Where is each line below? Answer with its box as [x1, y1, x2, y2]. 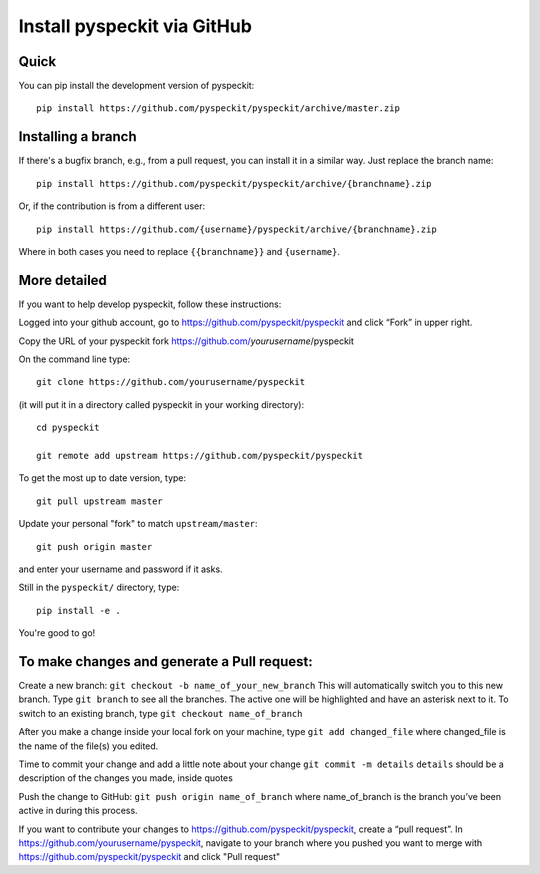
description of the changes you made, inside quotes [18, 772, 234, 784]
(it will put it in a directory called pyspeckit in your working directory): [18, 398, 305, 410]
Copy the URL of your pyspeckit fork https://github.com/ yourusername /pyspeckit [18, 335, 355, 347]
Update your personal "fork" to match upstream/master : [18, 518, 259, 530]
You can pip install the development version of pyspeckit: [18, 80, 255, 92]
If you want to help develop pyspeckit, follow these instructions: [18, 298, 282, 310]
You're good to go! [18, 627, 96, 639]
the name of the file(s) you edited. [18, 740, 159, 752]
